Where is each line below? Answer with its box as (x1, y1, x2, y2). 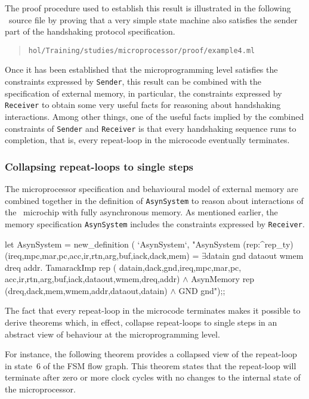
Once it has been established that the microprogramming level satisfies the (5, 63, 278, 76)
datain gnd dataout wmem (206, 249, 304, 262)
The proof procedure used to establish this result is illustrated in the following (5, 2, 291, 14)
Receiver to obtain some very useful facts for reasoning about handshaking (5, 98, 281, 111)
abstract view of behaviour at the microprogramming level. (5, 327, 220, 340)
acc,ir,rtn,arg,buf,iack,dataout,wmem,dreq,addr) (5, 273, 180, 285)
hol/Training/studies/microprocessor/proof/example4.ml (28, 46, 255, 55)
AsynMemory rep (191, 273, 255, 285)
